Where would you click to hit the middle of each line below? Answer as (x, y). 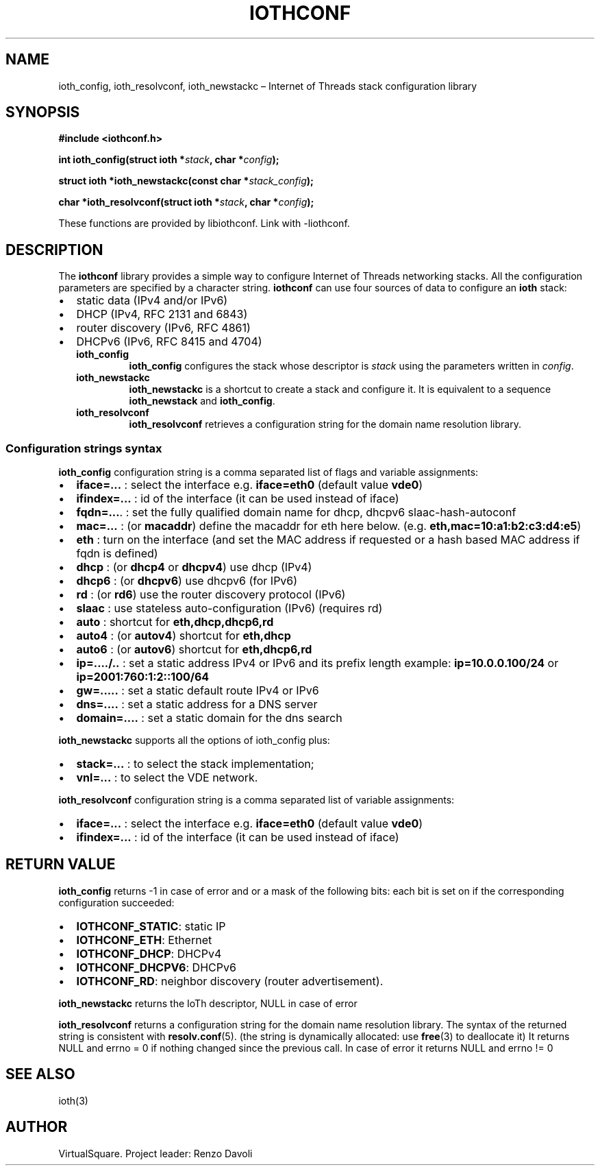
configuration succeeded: (116, 902)
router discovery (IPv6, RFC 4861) (163, 328)
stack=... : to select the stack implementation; (195, 764)
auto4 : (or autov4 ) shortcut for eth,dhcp (184, 636)
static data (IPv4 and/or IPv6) (152, 301)
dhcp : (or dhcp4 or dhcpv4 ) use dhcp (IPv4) (194, 567)
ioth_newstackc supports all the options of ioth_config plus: (194, 740)
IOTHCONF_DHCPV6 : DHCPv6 (156, 967)
